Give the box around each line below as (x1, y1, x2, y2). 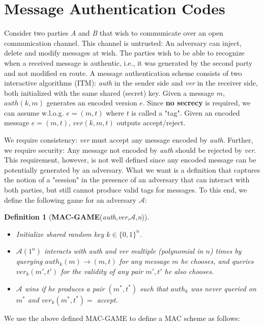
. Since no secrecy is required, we (142, 97, 251, 108)
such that (140, 283, 168, 293)
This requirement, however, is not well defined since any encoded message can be (4, 154, 256, 165)
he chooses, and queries (181, 256, 254, 266)
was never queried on (190, 283, 256, 293)
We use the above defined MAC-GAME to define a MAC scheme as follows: (4, 312, 240, 323)
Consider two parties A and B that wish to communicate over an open (4, 28, 223, 38)
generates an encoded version (46, 97, 137, 108)
